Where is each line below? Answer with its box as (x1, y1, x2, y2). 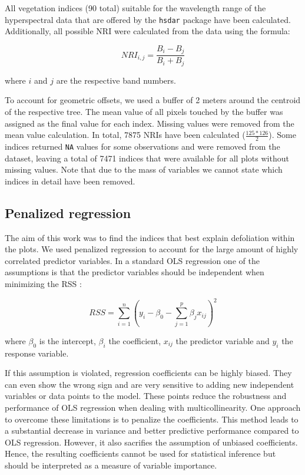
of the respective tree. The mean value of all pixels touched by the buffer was (5, 105, 283, 117)
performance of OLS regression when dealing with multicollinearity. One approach (5, 401, 301, 413)
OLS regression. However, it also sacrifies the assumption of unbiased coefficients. (5, 436, 298, 448)
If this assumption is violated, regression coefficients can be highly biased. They (5, 367, 292, 379)
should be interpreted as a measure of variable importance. (5, 458, 217, 471)
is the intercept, (39, 334, 96, 347)
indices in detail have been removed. (5, 174, 135, 187)
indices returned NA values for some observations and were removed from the (5, 140, 280, 152)
